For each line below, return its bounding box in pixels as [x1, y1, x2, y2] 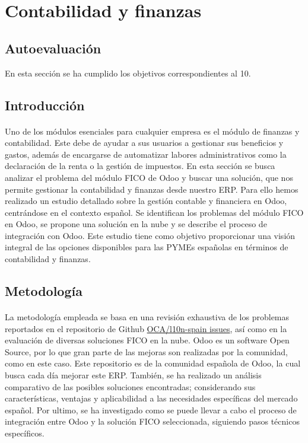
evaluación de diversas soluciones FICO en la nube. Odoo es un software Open [5, 334, 290, 346]
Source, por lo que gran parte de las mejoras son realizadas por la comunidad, [5, 345, 288, 358]
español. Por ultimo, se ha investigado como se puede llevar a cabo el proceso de [5, 403, 297, 416]
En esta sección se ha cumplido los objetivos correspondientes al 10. [5, 66, 251, 79]
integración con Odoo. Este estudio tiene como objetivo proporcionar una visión [5, 229, 296, 241]
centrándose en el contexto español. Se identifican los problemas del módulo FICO [5, 206, 304, 218]
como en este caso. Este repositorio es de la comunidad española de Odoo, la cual [5, 357, 301, 369]
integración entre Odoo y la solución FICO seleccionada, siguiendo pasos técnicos [5, 415, 300, 428]
